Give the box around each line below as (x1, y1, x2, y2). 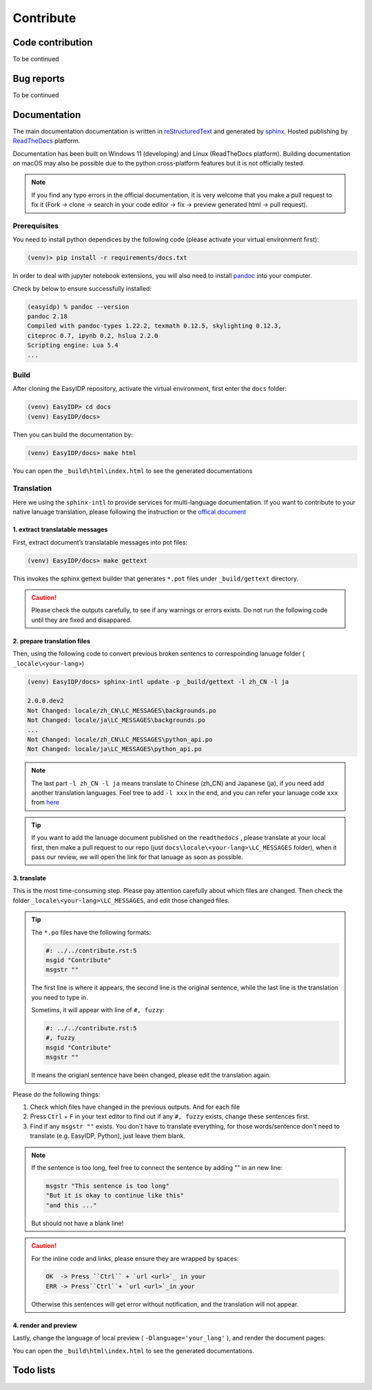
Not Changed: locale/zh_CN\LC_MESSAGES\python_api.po (27, 735, 213, 743)
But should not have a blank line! (31, 1219, 124, 1227)
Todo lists (12, 1364, 56, 1376)
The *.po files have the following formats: (31, 928, 152, 936)
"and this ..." (45, 1201, 97, 1209)
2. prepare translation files (12, 636, 91, 645)
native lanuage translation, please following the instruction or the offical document (12, 507, 247, 516)
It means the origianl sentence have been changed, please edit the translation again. (31, 1071, 271, 1079)
